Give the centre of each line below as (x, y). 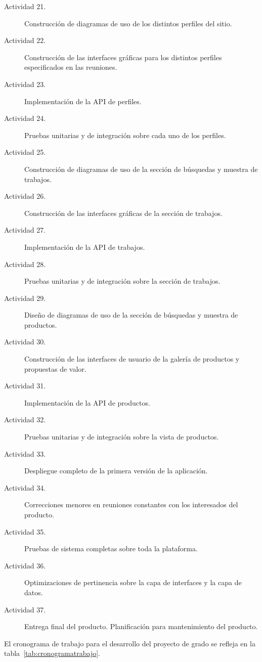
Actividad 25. (25, 152)
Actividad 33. (25, 453)
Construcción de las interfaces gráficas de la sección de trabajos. (123, 213)
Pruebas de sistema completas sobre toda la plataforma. (111, 548)
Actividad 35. (25, 531)
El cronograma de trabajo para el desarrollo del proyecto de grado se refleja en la (130, 643)
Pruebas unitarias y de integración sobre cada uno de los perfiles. (125, 135)
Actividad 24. (25, 118)
